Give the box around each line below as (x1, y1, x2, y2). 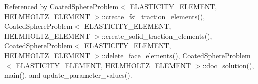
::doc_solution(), (202, 60, 254, 70)
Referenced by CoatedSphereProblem (4, 1, 119, 11)
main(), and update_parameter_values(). (4, 70, 132, 80)
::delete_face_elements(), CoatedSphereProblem (101, 50, 251, 60)
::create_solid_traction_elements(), (101, 30, 212, 41)
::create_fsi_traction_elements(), (101, 11, 205, 21)
